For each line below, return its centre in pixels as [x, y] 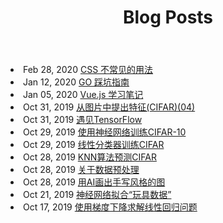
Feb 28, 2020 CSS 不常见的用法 [88, 70]
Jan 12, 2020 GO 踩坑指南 [76, 82]
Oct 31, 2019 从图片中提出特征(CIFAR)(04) [109, 107]
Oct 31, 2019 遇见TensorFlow [83, 120]
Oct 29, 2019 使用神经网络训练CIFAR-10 [105, 132]
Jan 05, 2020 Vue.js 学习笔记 [83, 95]
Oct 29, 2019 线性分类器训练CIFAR [94, 145]
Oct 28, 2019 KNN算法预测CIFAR [90, 157]
